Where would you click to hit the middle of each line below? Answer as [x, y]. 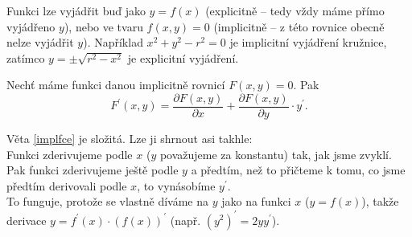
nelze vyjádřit [40, 42]
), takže [380, 201]
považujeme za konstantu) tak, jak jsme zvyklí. [276, 154]
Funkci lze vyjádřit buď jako [76, 10]
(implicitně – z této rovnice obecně [299, 26]
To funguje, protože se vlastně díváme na [108, 201]
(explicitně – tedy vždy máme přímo [295, 10]
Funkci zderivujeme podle [70, 154]
